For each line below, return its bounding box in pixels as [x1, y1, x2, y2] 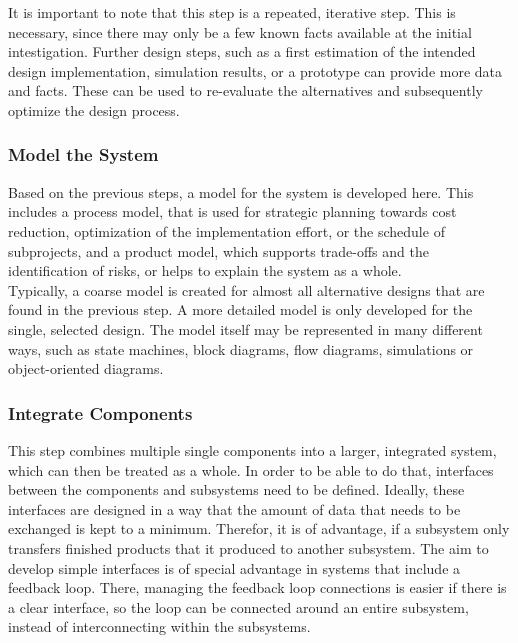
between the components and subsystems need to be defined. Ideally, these [8, 479, 465, 500]
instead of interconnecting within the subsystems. [8, 616, 311, 637]
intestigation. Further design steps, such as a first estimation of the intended [8, 41, 476, 62]
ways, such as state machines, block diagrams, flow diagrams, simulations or [8, 338, 474, 359]
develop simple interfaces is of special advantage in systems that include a [8, 557, 461, 578]
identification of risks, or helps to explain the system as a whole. [8, 260, 402, 281]
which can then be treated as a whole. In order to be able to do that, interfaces [8, 459, 494, 480]
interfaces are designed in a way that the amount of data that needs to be [8, 498, 461, 519]
